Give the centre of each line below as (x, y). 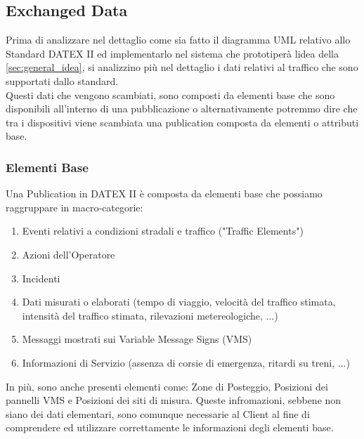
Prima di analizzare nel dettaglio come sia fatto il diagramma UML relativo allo (178, 40)
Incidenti (41, 278)
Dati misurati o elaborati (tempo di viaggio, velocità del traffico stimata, (179, 302)
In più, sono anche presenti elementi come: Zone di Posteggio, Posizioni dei (167, 386)
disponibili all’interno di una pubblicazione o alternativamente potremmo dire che (182, 109)
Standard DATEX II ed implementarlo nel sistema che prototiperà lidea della (172, 53)
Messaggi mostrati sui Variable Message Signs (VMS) (137, 339)
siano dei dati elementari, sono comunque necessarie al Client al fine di (158, 413)
